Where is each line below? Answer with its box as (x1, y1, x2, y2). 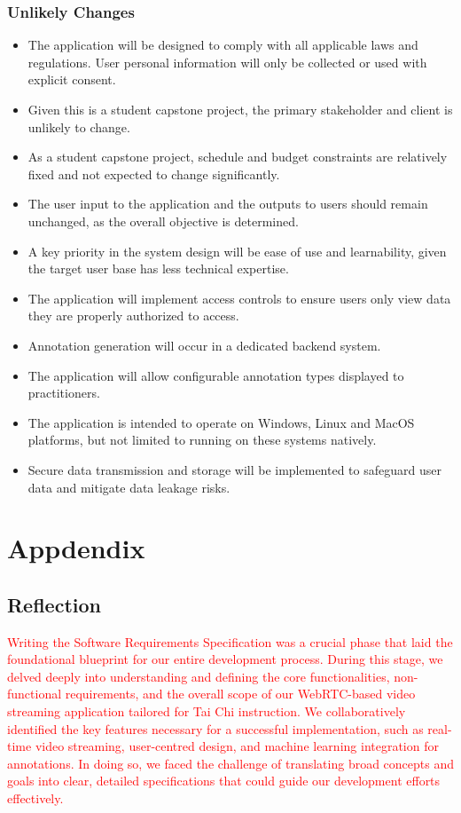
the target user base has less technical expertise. (27, 259, 289, 278)
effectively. (7, 789, 64, 808)
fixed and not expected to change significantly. (27, 164, 280, 183)
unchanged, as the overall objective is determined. (27, 211, 299, 230)
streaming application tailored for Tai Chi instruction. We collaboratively (7, 702, 406, 721)
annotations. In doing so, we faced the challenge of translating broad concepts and (7, 754, 455, 772)
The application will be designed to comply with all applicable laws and (27, 36, 418, 54)
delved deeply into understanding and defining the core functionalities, (7, 667, 390, 685)
